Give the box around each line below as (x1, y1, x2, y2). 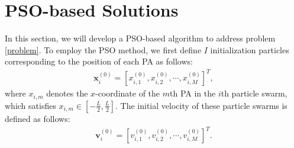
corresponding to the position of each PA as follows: (5, 55, 193, 67)
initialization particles (210, 43, 289, 56)
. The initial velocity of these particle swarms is (115, 99, 287, 111)
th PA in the (170, 87, 216, 99)
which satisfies (5, 99, 56, 111)
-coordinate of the (95, 87, 160, 99)
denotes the (46, 87, 88, 99)
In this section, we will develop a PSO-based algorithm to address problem (5, 32, 276, 44)
